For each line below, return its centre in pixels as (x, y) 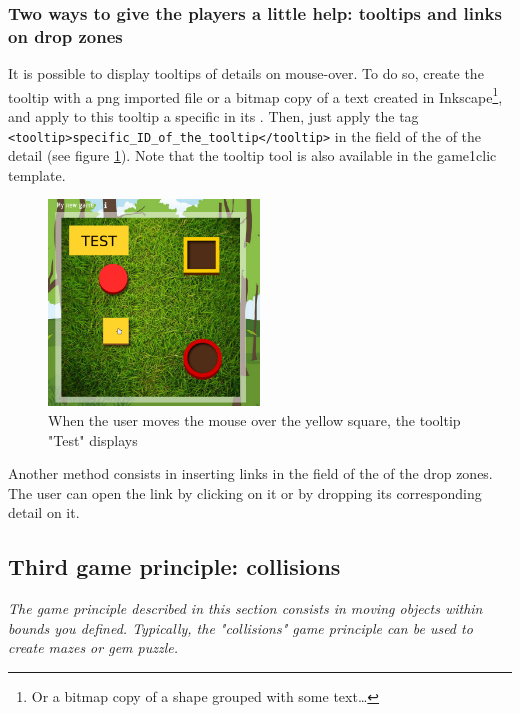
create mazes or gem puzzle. (93, 647)
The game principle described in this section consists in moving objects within (245, 608)
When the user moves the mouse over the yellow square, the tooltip (254, 420)
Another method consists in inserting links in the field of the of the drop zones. (250, 473)
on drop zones (65, 35)
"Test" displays (93, 439)
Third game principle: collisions (174, 566)
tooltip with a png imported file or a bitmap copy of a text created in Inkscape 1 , (255, 95)
